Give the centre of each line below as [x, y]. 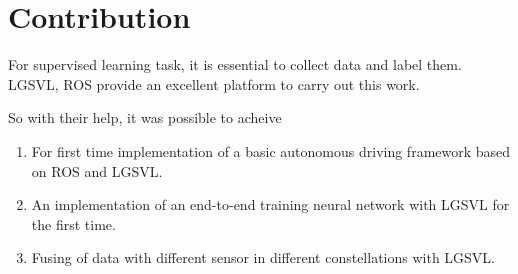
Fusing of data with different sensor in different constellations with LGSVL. [263, 257]
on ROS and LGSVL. [97, 170]
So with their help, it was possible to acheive [145, 117]
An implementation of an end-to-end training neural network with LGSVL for [270, 204]
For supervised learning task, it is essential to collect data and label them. [235, 64]
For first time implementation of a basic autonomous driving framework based [271, 150]
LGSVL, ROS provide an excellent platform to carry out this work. [214, 83]
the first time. [73, 223]
